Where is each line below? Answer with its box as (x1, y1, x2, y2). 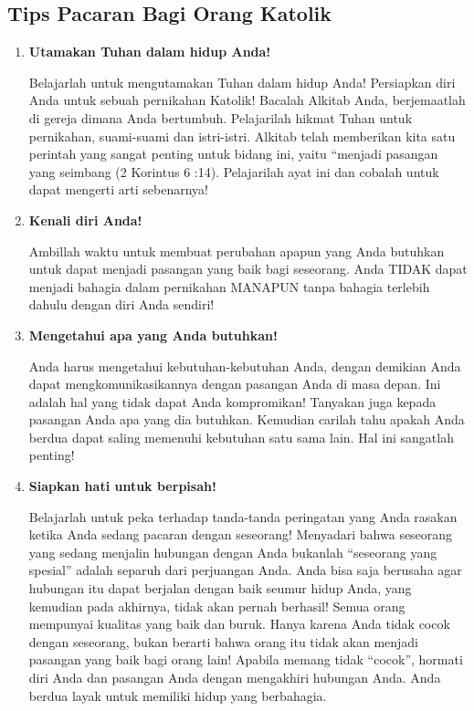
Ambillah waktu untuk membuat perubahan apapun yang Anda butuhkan (28, 241, 445, 260)
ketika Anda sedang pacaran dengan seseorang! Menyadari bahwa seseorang (28, 525, 453, 544)
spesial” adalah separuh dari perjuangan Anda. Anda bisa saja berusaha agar (28, 560, 462, 580)
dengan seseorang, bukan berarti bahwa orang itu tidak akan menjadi (28, 632, 418, 651)
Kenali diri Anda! (28, 210, 142, 229)
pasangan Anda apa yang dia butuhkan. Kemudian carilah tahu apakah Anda (28, 410, 465, 429)
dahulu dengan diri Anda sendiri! (28, 295, 215, 314)
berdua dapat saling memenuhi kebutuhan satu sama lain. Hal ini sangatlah (28, 427, 454, 446)
